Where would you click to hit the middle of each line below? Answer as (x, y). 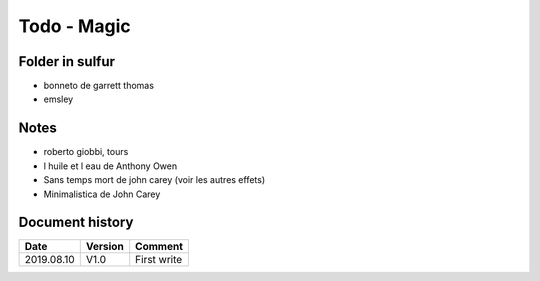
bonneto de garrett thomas (99, 86)
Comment (159, 247)
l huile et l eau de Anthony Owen (110, 166)
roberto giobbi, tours (86, 152)
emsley (58, 99)
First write (159, 260)
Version (104, 247)
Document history (76, 222)
